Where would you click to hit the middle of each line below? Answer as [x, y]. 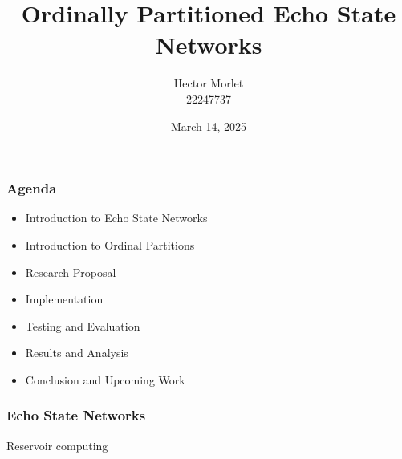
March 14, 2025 [209, 126]
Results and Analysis [77, 353]
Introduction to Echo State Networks [116, 218]
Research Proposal [71, 272]
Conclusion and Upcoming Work [105, 379]
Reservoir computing [57, 445]
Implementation [64, 299]
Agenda [32, 188]
